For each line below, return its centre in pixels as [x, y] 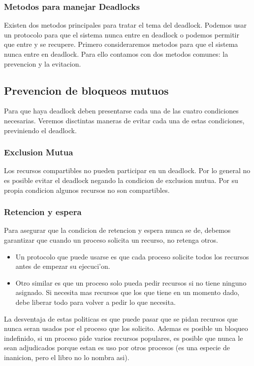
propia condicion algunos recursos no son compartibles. [87, 190]
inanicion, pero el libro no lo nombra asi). [67, 357]
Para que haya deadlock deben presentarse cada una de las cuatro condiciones [121, 111]
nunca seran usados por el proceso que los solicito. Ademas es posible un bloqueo [126, 328]
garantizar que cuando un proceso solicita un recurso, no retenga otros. [111, 239]
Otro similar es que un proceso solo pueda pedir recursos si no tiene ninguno [131, 282]
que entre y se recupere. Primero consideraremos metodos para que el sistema [121, 44]
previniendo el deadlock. [40, 130]
